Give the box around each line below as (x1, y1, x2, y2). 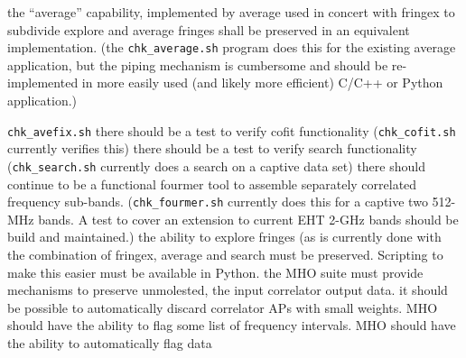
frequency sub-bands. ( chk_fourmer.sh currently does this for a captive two (7, 192, 428, 211)
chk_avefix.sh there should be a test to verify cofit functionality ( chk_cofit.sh (7, 121, 456, 140)
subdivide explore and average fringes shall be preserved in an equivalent (7, 20, 410, 39)
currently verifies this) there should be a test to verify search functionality (7, 139, 417, 158)
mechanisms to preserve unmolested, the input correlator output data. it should (7, 280, 448, 299)
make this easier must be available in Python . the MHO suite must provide (7, 262, 424, 281)
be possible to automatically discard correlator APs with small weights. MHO (7, 298, 438, 317)
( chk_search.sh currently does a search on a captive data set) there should (7, 156, 425, 175)
